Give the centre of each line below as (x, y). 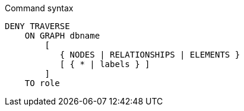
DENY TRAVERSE (37, 26)
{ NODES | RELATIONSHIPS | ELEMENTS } (150, 55)
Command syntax (39, 8)
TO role (42, 83)
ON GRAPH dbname (62, 36)
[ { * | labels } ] (105, 64)
